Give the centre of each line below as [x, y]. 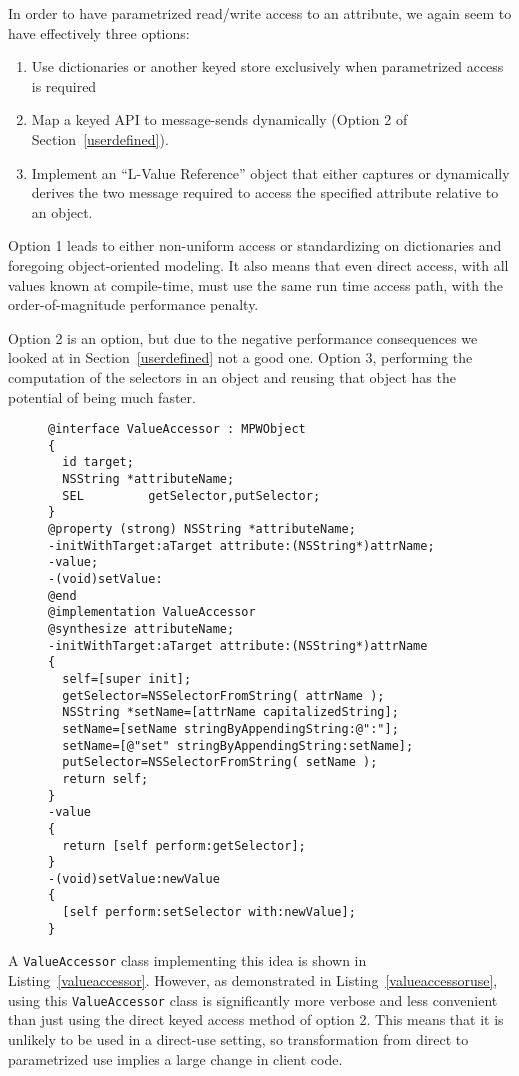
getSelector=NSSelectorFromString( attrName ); [223, 695]
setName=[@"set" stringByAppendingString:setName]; [238, 745]
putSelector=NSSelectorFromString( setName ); [220, 762]
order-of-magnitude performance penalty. [133, 304]
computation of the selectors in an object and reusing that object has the [232, 376]
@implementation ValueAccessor [152, 612]
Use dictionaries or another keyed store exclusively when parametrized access [267, 66]
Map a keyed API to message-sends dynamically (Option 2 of [219, 119]
